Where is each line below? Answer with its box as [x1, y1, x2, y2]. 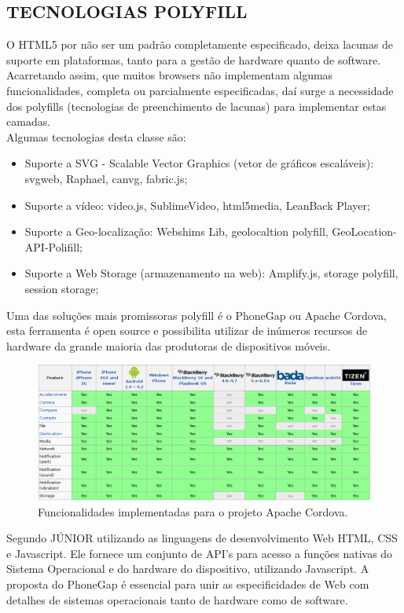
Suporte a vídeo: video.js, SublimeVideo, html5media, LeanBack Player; [24, 196, 370, 213]
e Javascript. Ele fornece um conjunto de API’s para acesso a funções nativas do [6, 545, 393, 561]
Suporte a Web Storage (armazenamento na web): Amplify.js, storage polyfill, [24, 265, 398, 281]
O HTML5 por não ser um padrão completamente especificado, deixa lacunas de [6, 36, 394, 53]
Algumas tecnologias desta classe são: [6, 128, 186, 145]
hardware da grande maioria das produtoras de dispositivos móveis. [6, 337, 331, 354]
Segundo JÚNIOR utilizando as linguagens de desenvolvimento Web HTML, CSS [6, 530, 398, 546]
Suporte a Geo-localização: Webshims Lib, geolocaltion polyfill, [24, 223, 329, 240]
